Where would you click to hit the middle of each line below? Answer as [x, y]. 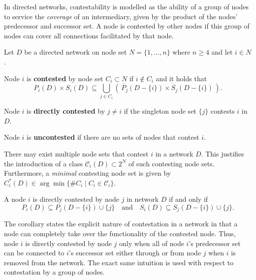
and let [222, 52]
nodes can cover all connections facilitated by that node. [89, 35]
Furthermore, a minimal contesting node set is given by [88, 173]
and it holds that [181, 78]
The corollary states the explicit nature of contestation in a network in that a [121, 224]
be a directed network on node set [76, 52]
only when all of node [152, 243]
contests [223, 111]
